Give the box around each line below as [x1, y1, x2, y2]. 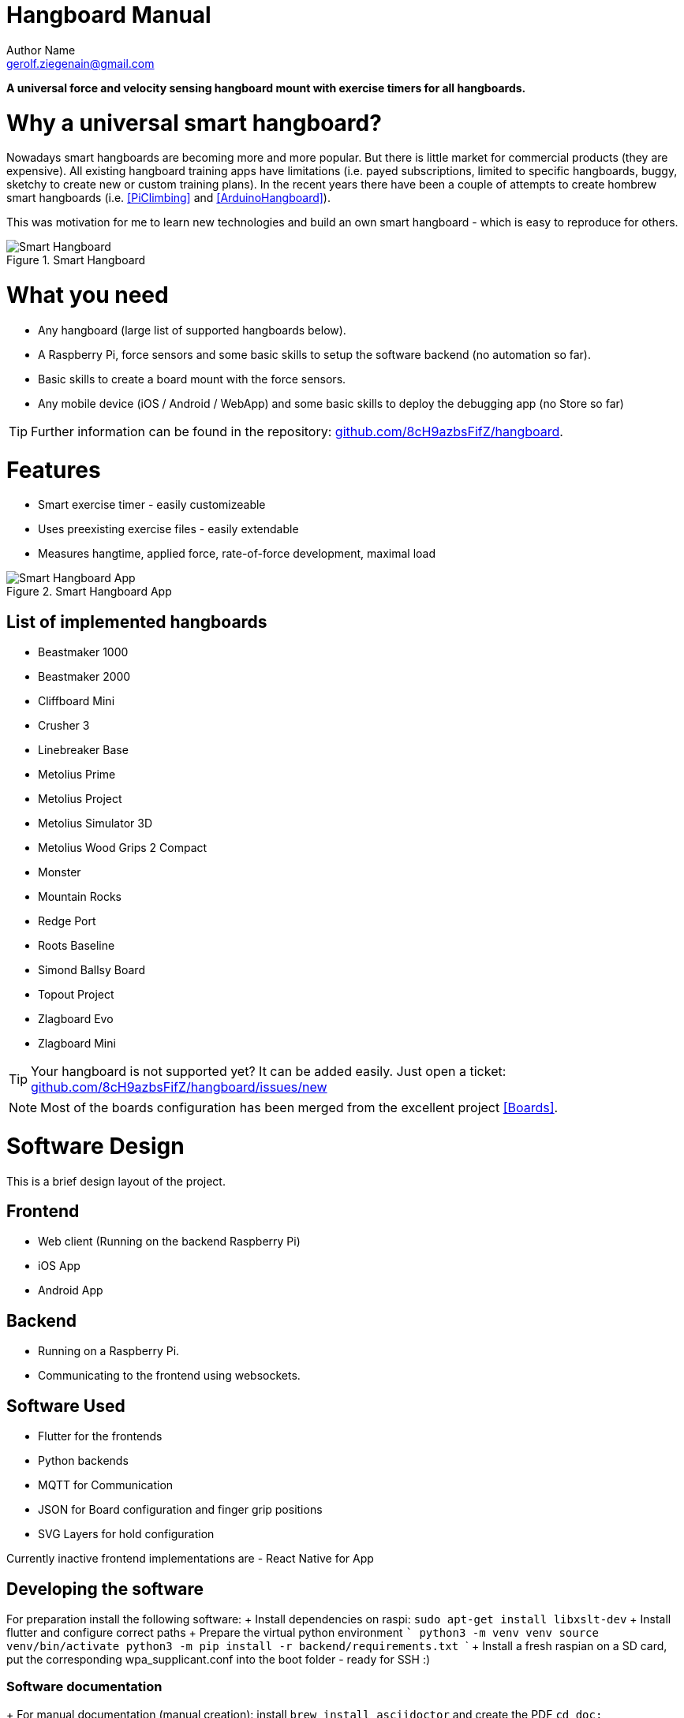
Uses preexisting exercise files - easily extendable [38, 522, 299, 536]
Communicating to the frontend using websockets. [38, 1369, 301, 1383]
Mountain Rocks [38, 890, 121, 904]
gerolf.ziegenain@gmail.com [6, 56, 155, 70]
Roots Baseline [38, 939, 115, 953]
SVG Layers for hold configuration [38, 1527, 215, 1541]
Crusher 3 [38, 719, 90, 733]
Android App [38, 1283, 103, 1298]
